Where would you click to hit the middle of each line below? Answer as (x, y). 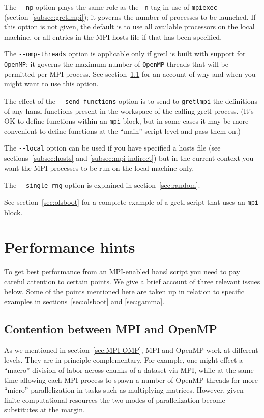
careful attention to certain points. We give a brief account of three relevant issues (132, 281)
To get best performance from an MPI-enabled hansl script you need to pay (122, 271)
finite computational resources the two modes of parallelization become (115, 399)
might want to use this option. (51, 84)
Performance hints (70, 247)
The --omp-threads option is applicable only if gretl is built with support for (125, 54)
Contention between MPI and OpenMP (111, 329)
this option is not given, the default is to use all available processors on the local (129, 27)
